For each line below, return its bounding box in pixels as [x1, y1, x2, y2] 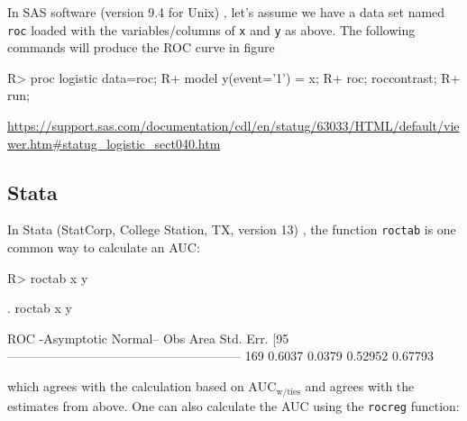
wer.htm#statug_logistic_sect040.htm [7, 133, 221, 152]
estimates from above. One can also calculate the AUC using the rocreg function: [7, 396, 460, 415]
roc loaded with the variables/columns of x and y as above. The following [7, 20, 416, 39]
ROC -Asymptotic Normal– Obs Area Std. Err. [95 [7, 328, 289, 347]
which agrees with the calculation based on [7, 377, 244, 396]
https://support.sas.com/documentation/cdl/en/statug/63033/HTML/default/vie [7, 116, 460, 135]
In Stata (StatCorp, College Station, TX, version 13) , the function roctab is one [7, 220, 456, 239]
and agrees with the [305, 377, 415, 396]
